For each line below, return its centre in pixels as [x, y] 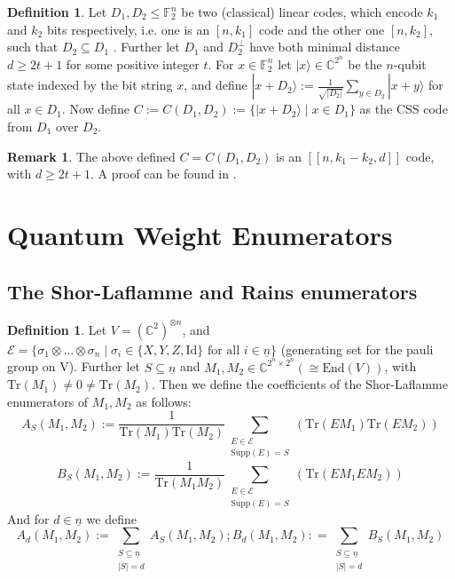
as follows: [164, 401]
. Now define [96, 109]
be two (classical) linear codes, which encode [302, 12]
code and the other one [322, 29]
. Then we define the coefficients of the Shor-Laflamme [300, 384]
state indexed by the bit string [90, 85]
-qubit [410, 63]
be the [365, 63]
